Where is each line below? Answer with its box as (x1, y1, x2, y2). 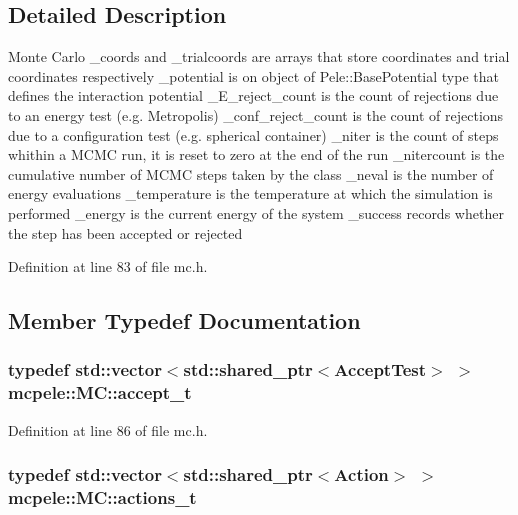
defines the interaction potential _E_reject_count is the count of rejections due (8, 85, 499, 106)
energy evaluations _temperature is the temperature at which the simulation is (8, 183, 493, 204)
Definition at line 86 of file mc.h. (8, 419, 208, 440)
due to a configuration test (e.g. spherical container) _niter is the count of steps (8, 124, 499, 145)
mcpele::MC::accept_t (8, 380, 192, 405)
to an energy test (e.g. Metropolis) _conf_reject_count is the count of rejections (8, 104, 504, 125)
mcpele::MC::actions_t (8, 485, 197, 510)
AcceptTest (334, 357, 427, 382)
